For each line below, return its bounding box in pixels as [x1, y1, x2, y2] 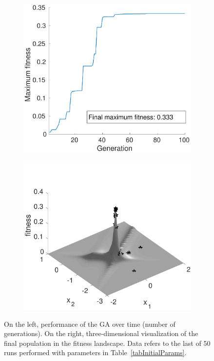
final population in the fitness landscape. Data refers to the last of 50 [4, 338, 211, 348]
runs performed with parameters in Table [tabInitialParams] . [4, 347, 187, 358]
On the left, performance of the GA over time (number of [4, 318, 175, 329]
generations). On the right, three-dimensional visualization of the [4, 328, 198, 338]
